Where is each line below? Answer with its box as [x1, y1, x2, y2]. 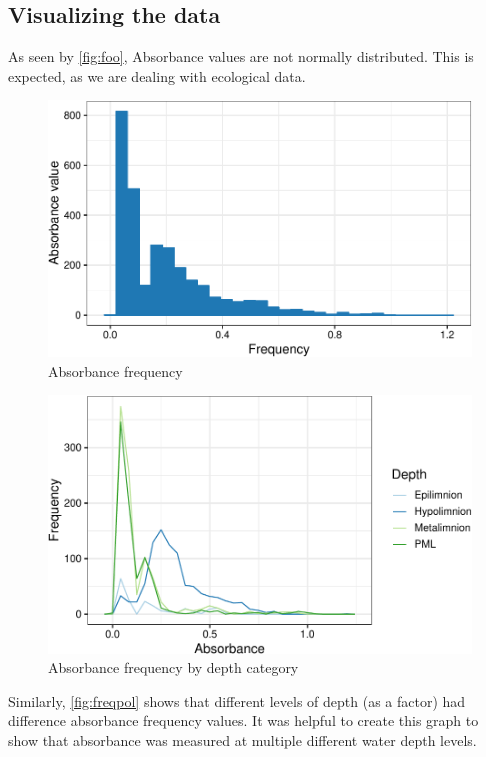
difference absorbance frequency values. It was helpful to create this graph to [8, 710, 479, 731]
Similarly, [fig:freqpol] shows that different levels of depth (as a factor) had [8, 690, 466, 711]
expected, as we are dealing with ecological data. [8, 65, 306, 86]
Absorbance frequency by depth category [48, 657, 299, 678]
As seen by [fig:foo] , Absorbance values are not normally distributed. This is [8, 46, 474, 67]
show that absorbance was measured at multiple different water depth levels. [8, 729, 477, 750]
